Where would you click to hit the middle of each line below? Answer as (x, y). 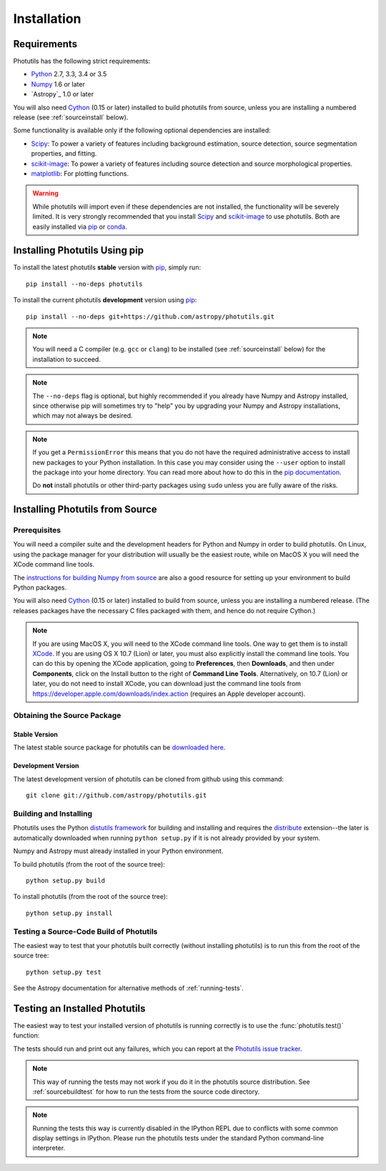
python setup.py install (69, 913)
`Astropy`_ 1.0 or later (63, 94)
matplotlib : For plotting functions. (80, 173)
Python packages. (40, 588)
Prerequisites (37, 530)
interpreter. (49, 1148)
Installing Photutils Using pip (79, 250)
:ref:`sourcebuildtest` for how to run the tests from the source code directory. (146, 1091)
